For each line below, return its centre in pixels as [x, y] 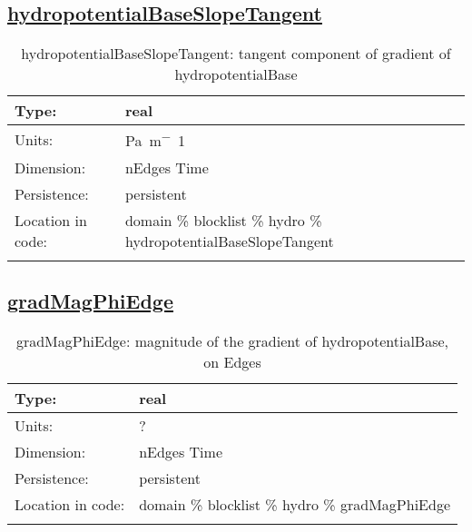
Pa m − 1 [155, 139]
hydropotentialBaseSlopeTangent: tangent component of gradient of [236, 54]
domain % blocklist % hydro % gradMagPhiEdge [295, 504]
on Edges [232, 361]
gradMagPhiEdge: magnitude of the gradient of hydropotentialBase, [232, 340]
